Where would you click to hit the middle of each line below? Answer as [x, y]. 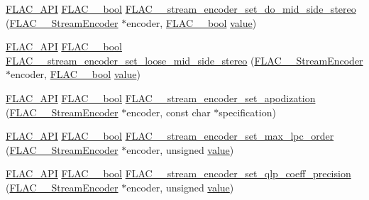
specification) [247, 112]
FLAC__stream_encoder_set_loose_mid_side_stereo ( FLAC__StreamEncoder [184, 60]
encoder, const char [169, 112]
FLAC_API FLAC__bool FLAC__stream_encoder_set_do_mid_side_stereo [181, 9]
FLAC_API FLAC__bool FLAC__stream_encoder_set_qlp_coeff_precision [178, 173]
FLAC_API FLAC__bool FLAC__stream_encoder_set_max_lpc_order [170, 136]
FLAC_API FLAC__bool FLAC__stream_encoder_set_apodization [161, 98]
